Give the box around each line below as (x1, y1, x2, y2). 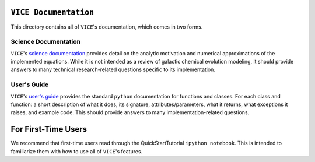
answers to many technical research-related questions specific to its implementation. (10, 66, 216, 73)
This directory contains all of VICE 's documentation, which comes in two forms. (10, 23, 203, 30)
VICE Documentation (10, 8, 94, 17)
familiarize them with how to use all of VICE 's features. (10, 147, 143, 154)
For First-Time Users (10, 124, 87, 134)
